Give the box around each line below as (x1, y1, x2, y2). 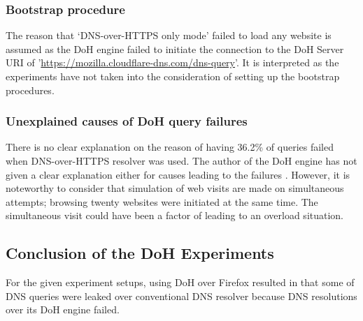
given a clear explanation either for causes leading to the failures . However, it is (6, 167, 350, 181)
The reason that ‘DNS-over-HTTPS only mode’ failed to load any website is (6, 28, 332, 43)
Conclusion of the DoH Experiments (6, 242, 274, 264)
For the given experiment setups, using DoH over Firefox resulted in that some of (6, 275, 355, 290)
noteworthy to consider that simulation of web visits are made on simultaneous (6, 181, 344, 195)
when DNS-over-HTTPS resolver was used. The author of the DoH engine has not (6, 154, 357, 167)
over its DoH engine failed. (6, 302, 120, 317)
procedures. (6, 82, 55, 97)
